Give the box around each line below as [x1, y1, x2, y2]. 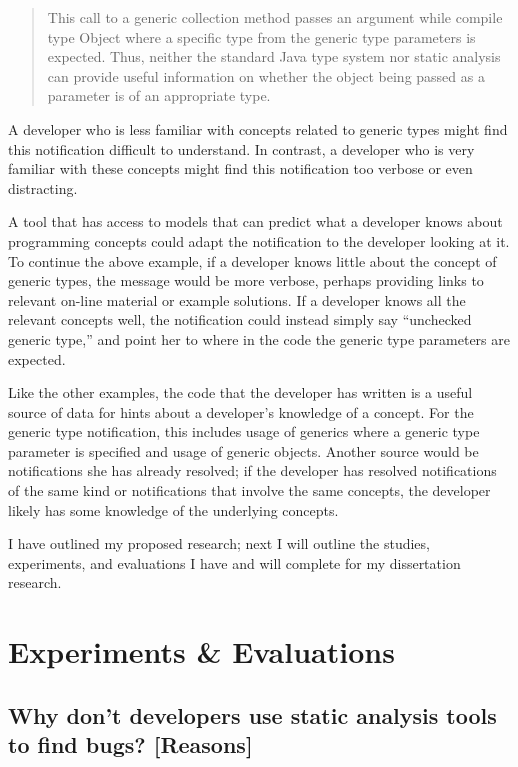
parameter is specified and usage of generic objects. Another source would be [8, 440, 479, 461]
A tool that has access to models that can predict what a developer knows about [8, 211, 503, 232]
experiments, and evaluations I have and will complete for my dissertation [8, 552, 461, 573]
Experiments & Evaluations [8, 631, 395, 672]
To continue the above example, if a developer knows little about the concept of [8, 250, 497, 271]
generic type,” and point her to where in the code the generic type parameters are [8, 328, 510, 349]
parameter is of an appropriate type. [47, 85, 271, 106]
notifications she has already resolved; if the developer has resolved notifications [8, 460, 497, 481]
